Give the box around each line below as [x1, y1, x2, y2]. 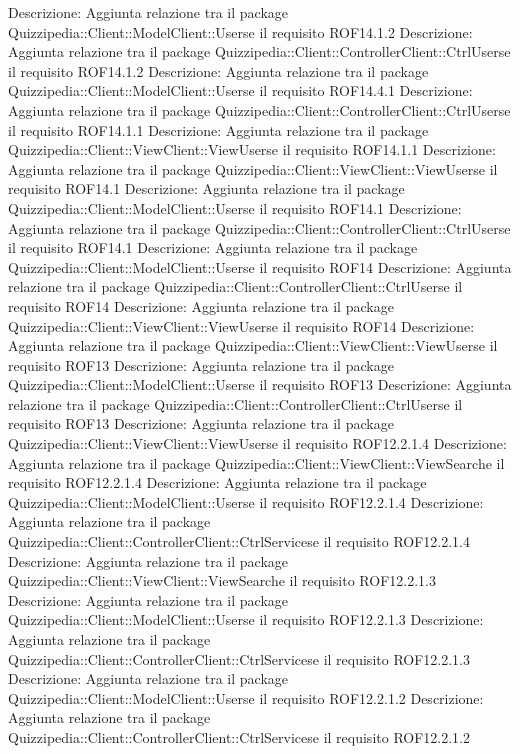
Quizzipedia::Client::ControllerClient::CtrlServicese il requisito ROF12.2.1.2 [8, 726, 471, 747]
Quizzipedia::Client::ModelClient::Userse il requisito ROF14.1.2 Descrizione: [8, 21, 473, 42]
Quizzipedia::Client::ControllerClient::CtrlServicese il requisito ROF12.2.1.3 [8, 648, 471, 669]
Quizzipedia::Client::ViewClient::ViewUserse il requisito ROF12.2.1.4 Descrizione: [8, 433, 507, 454]
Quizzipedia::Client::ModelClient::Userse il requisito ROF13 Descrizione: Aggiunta [8, 374, 512, 395]
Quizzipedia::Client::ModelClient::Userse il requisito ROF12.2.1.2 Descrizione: [8, 687, 484, 708]
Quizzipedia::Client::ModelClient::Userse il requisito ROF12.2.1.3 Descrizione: [8, 609, 484, 630]
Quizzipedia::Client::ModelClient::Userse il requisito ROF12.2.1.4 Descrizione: [8, 491, 484, 512]
